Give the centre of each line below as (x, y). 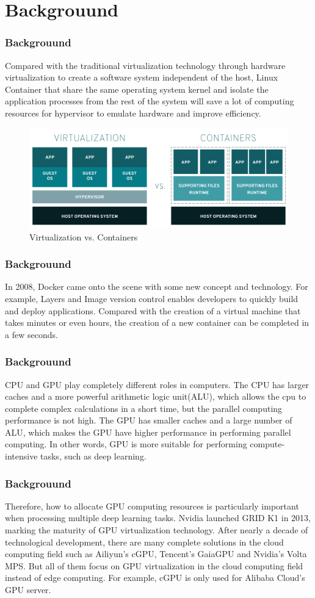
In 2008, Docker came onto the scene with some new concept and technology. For (157, 286)
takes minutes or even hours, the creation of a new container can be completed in (157, 322)
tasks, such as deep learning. (93, 456)
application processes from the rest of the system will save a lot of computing (150, 101)
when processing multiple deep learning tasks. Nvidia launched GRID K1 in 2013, (158, 518)
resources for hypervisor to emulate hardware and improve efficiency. (133, 113)
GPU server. (28, 590)
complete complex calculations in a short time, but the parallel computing (144, 408)
